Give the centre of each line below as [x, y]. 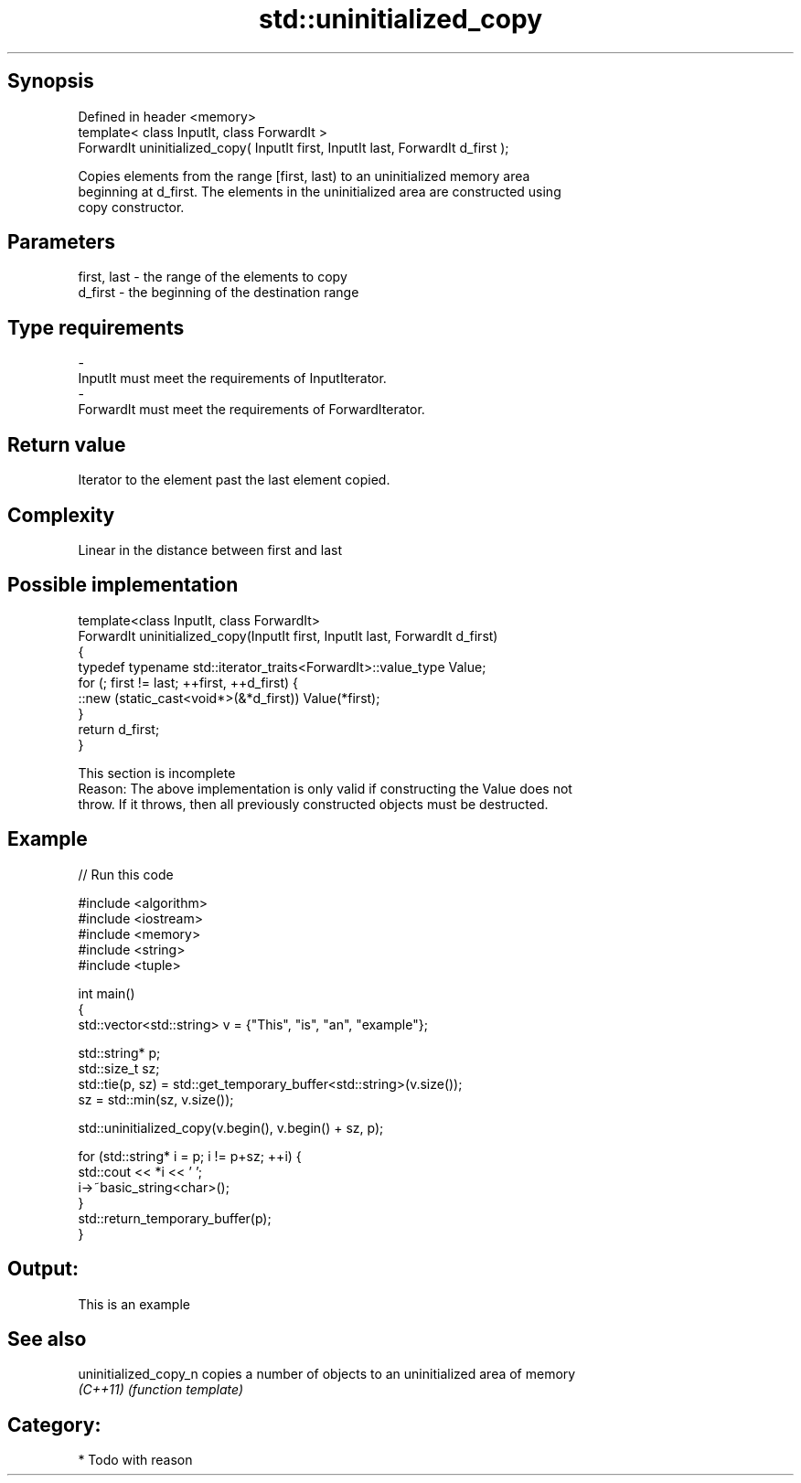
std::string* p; [119, 1052]
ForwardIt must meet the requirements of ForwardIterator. [251, 410]
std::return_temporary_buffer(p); [175, 1218]
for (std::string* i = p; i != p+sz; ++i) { [190, 1156]
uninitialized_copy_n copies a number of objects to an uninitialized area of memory [327, 1374]
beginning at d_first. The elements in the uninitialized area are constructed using [320, 191]
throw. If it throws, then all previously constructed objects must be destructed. [313, 804]
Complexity [61, 515]
